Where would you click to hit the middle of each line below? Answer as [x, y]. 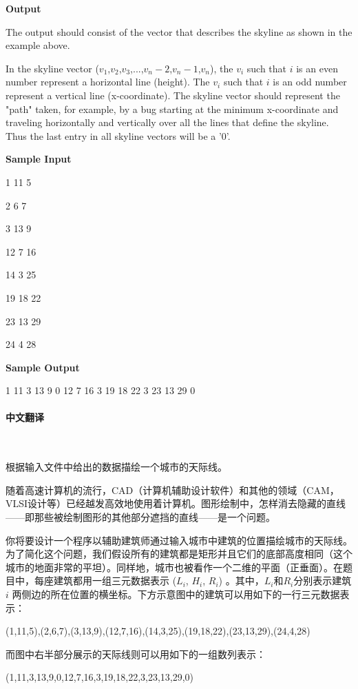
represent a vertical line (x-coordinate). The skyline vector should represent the [173, 95]
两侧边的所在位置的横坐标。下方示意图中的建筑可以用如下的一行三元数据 [176, 594]
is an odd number [310, 82]
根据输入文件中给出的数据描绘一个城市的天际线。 [116, 467]
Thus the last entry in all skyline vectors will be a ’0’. [118, 135]
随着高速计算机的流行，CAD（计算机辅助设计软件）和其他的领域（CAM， [172, 490]
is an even [317, 68]
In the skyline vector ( [52, 68]
